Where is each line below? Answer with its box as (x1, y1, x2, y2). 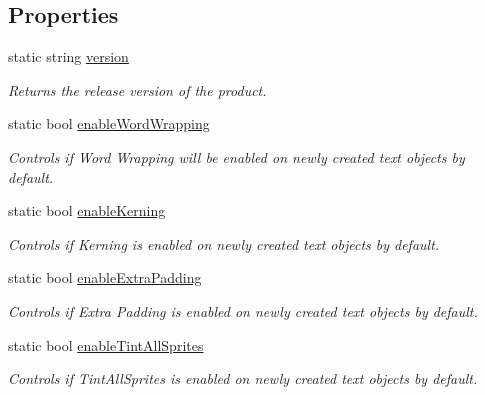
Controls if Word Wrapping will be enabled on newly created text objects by (8, 146, 465, 167)
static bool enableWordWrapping (8, 113, 210, 134)
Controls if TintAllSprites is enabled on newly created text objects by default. (8, 368, 478, 389)
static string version (8, 46, 129, 67)
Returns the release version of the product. (8, 79, 267, 100)
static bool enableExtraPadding (8, 267, 202, 288)
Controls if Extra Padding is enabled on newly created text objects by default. (8, 300, 478, 321)
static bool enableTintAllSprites (8, 334, 204, 355)
